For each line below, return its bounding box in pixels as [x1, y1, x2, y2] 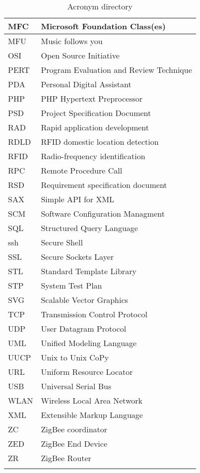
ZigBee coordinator [41, 423, 108, 435]
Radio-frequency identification [41, 150, 145, 162]
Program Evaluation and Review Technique [41, 64, 192, 75]
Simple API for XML [41, 193, 115, 205]
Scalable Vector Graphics [41, 294, 128, 305]
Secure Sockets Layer [41, 251, 114, 262]
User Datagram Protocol [41, 323, 127, 334]
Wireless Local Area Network [41, 395, 142, 406]
